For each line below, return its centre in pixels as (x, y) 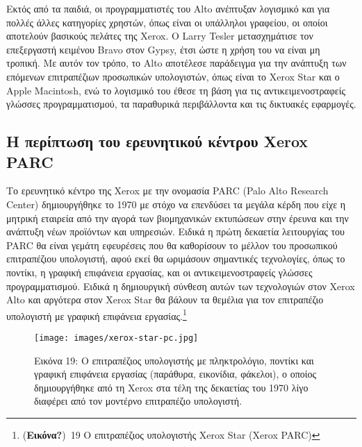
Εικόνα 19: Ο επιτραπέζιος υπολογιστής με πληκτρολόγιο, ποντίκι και (174, 360)
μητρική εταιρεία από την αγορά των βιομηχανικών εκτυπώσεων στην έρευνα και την (178, 218)
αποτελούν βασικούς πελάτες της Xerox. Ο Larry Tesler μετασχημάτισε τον (160, 36)
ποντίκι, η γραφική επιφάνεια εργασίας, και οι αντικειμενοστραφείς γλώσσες (159, 272)
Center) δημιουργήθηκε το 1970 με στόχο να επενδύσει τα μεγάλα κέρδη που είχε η (176, 204)
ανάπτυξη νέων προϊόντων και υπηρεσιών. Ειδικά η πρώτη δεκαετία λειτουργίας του (176, 231)
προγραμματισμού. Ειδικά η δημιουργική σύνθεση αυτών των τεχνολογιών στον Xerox (181, 286)
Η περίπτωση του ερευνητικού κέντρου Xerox (157, 141)
